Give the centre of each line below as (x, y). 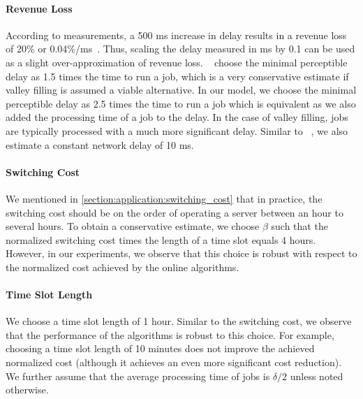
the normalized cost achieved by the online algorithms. (123, 267)
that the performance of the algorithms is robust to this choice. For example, (170, 334)
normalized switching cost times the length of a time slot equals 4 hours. (161, 239)
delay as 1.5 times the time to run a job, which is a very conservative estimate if (177, 76)
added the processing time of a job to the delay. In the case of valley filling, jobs (177, 117)
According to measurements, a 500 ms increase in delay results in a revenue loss (176, 35)
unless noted (317, 376)
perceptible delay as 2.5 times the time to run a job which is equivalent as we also (181, 103)
